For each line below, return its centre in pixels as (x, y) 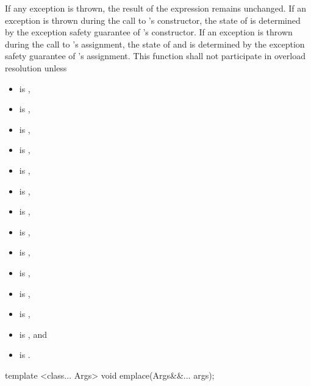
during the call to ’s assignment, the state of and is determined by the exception (155, 44)
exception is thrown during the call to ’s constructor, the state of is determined (153, 20)
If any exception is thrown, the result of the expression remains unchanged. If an (156, 8)
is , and (33, 334)
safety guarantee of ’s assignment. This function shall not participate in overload (155, 56)
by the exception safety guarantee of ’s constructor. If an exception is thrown (149, 32)
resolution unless (36, 67)
